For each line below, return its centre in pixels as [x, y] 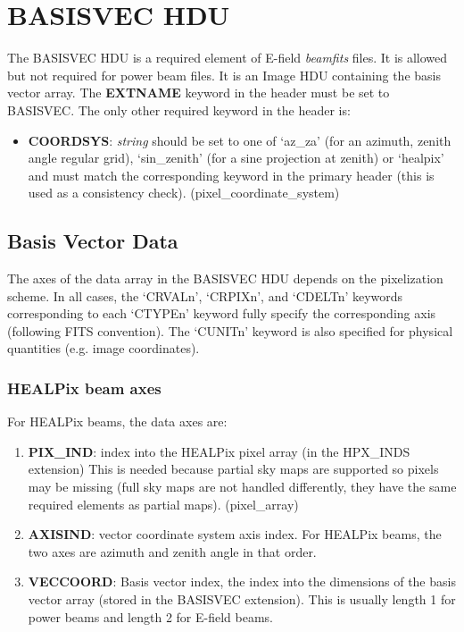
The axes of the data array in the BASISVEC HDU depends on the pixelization [225, 278]
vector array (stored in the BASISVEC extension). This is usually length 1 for [242, 599]
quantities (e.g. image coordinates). [104, 348]
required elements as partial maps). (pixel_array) [163, 504]
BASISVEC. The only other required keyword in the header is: [179, 110]
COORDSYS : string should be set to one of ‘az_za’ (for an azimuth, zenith [240, 140]
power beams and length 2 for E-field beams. [150, 616]
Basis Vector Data [93, 241]
